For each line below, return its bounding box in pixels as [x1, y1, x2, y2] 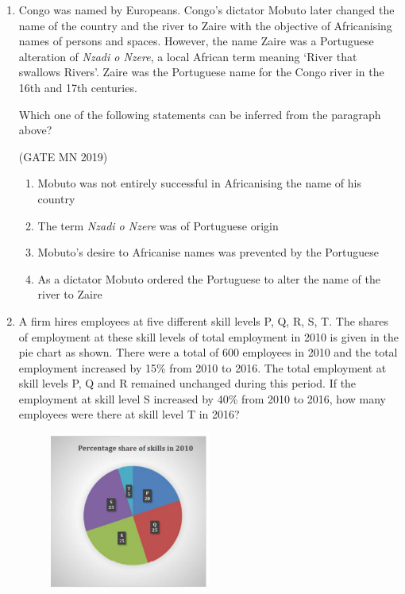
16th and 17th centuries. [18, 79, 137, 95]
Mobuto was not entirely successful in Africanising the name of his [37, 175, 361, 191]
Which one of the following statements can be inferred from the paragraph [18, 106, 381, 122]
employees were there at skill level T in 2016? [18, 406, 240, 422]
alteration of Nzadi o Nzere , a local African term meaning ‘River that [18, 48, 357, 64]
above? [18, 121, 52, 138]
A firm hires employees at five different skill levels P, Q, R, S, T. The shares [18, 312, 389, 329]
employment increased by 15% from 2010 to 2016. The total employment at [18, 359, 387, 376]
